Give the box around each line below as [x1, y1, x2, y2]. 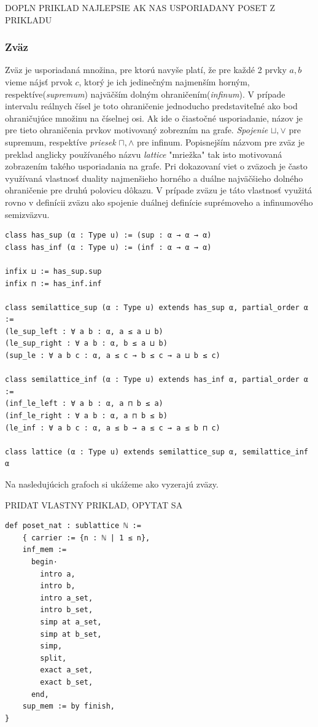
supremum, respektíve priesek [5, 135, 116, 148]
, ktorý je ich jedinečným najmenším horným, [79, 76, 250, 88]
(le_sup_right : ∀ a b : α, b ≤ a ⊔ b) [5, 339, 168, 348]
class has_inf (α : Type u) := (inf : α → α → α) [5, 243, 212, 252]
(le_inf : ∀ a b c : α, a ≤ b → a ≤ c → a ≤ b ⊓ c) [5, 423, 220, 432]
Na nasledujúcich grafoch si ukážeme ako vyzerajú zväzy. [5, 478, 219, 490]
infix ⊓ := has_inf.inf [5, 279, 102, 288]
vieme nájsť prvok [5, 76, 72, 88]
